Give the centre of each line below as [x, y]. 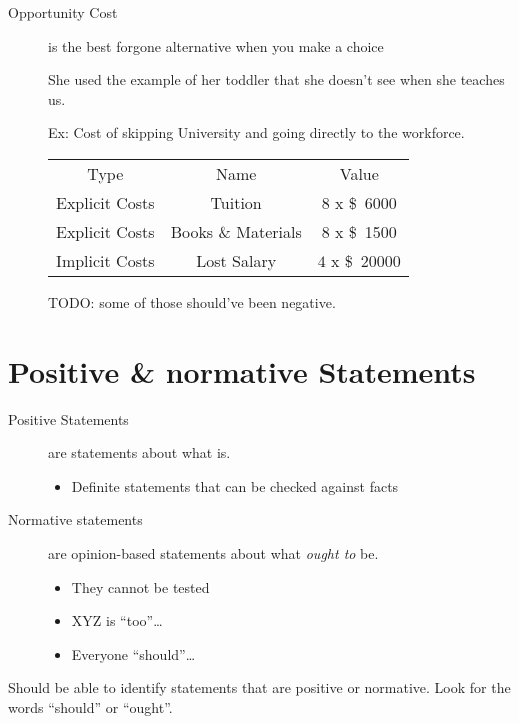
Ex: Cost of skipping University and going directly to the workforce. [256, 132]
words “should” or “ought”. [90, 707]
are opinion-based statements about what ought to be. [213, 553]
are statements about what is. [139, 452]
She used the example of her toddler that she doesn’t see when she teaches [276, 79]
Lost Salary [236, 260]
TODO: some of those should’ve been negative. [192, 301]
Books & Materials [236, 231]
